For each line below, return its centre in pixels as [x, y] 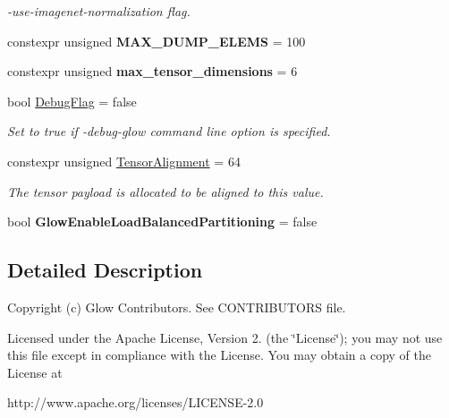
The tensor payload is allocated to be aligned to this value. [165, 191]
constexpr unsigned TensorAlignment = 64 [124, 161]
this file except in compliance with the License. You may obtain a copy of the [219, 355]
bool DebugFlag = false [72, 101]
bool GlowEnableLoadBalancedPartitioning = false [162, 222]
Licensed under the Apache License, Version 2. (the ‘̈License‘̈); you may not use [225, 337]
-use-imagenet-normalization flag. [99, 11]
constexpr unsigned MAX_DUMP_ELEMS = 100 [157, 41]
